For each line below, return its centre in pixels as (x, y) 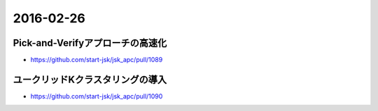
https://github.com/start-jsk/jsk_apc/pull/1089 (97, 60)
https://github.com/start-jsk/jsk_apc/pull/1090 (97, 96)
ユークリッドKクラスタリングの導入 (90, 79)
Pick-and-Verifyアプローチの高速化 (90, 43)
